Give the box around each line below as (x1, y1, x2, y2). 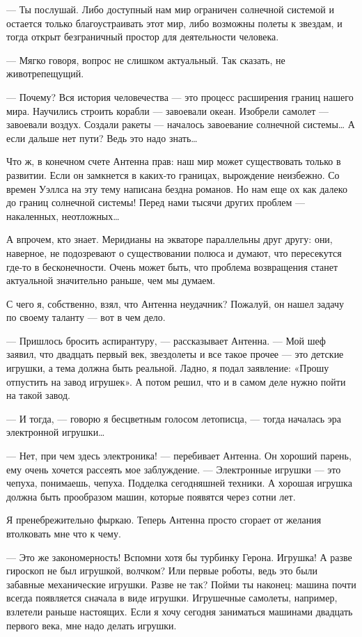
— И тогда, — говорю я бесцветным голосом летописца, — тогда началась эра (6, 411, 342, 425)
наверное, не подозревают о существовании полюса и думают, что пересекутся (6, 245, 342, 260)
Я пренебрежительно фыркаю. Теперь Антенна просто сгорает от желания (6, 512, 322, 527)
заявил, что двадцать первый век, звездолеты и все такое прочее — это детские (6, 347, 344, 361)
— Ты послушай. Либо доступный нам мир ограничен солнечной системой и (6, 2, 335, 16)
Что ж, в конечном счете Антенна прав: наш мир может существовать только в (6, 154, 341, 168)
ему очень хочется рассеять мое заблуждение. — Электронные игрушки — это (6, 462, 341, 476)
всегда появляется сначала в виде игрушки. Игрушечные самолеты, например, (6, 590, 338, 605)
